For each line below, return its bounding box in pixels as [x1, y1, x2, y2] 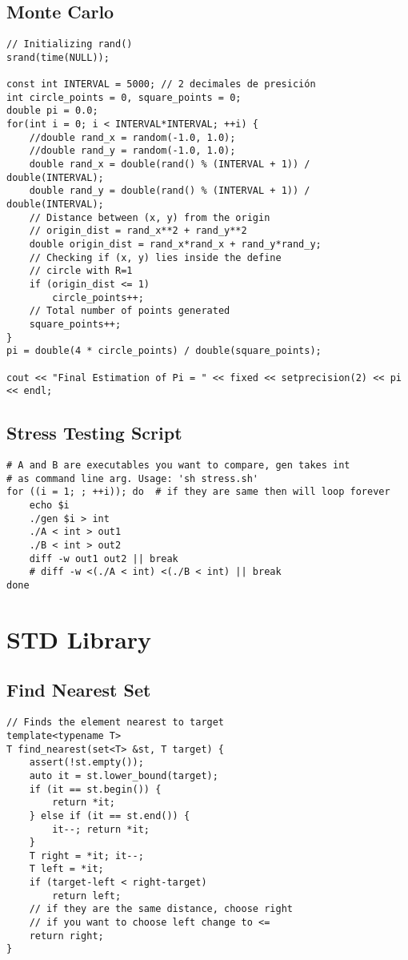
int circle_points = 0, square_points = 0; [6, 91, 242, 103]
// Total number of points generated [29, 305, 230, 317]
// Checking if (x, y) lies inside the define [29, 251, 282, 263]
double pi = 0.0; [6, 105, 98, 117]
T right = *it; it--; [29, 850, 144, 862]
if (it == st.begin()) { [29, 783, 162, 795]
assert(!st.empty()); [29, 757, 144, 769]
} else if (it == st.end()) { [29, 809, 190, 821]
